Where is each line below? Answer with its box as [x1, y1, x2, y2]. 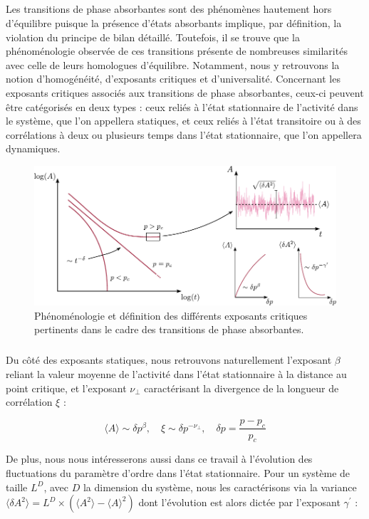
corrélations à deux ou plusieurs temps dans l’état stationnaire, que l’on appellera [6, 127, 362, 142]
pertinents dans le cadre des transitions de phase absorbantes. [34, 322, 304, 337]
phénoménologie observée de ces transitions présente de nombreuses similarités [6, 43, 348, 58]
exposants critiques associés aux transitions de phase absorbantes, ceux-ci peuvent [6, 85, 364, 100]
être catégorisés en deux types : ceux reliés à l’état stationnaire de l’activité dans [6, 99, 358, 114]
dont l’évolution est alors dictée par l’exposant [138, 495, 341, 510]
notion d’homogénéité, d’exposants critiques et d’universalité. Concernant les [6, 71, 341, 86]
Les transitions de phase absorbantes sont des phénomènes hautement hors [6, 1, 332, 16]
